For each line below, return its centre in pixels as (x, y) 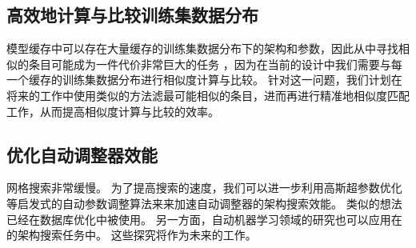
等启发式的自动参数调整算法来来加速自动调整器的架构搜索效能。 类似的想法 (204, 203)
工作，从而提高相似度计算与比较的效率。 (113, 111)
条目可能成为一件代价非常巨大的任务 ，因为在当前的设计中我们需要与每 (215, 64)
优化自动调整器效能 (82, 154)
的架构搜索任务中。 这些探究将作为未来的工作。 (132, 235)
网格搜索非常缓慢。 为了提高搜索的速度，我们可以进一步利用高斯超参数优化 (204, 188)
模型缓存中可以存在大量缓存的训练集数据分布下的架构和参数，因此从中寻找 (202, 48)
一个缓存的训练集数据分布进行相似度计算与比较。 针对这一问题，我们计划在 (204, 80)
